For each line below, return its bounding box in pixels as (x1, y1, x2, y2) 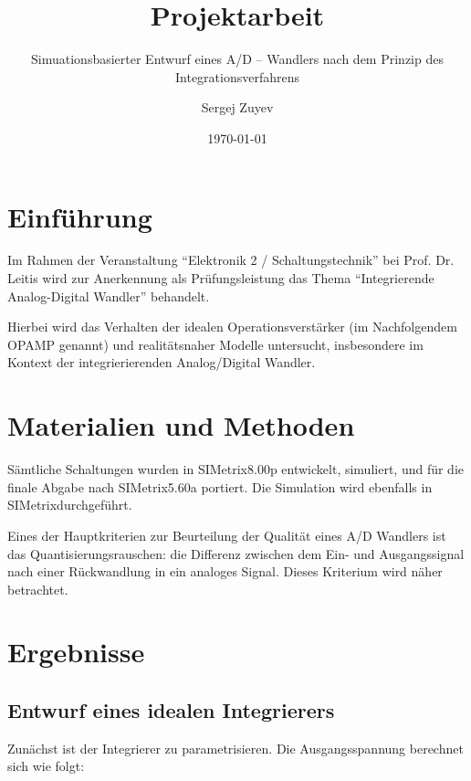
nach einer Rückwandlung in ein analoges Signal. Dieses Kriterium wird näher (7, 562, 443, 581)
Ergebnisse (7, 633, 145, 670)
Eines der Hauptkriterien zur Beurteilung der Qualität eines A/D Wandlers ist (7, 525, 446, 544)
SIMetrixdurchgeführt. (7, 495, 132, 514)
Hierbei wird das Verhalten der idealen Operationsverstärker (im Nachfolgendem (7, 317, 457, 336)
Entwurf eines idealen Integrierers (7, 696, 335, 724)
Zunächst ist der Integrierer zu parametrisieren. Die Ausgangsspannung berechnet (7, 738, 464, 757)
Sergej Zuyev (201, 98, 274, 117)
